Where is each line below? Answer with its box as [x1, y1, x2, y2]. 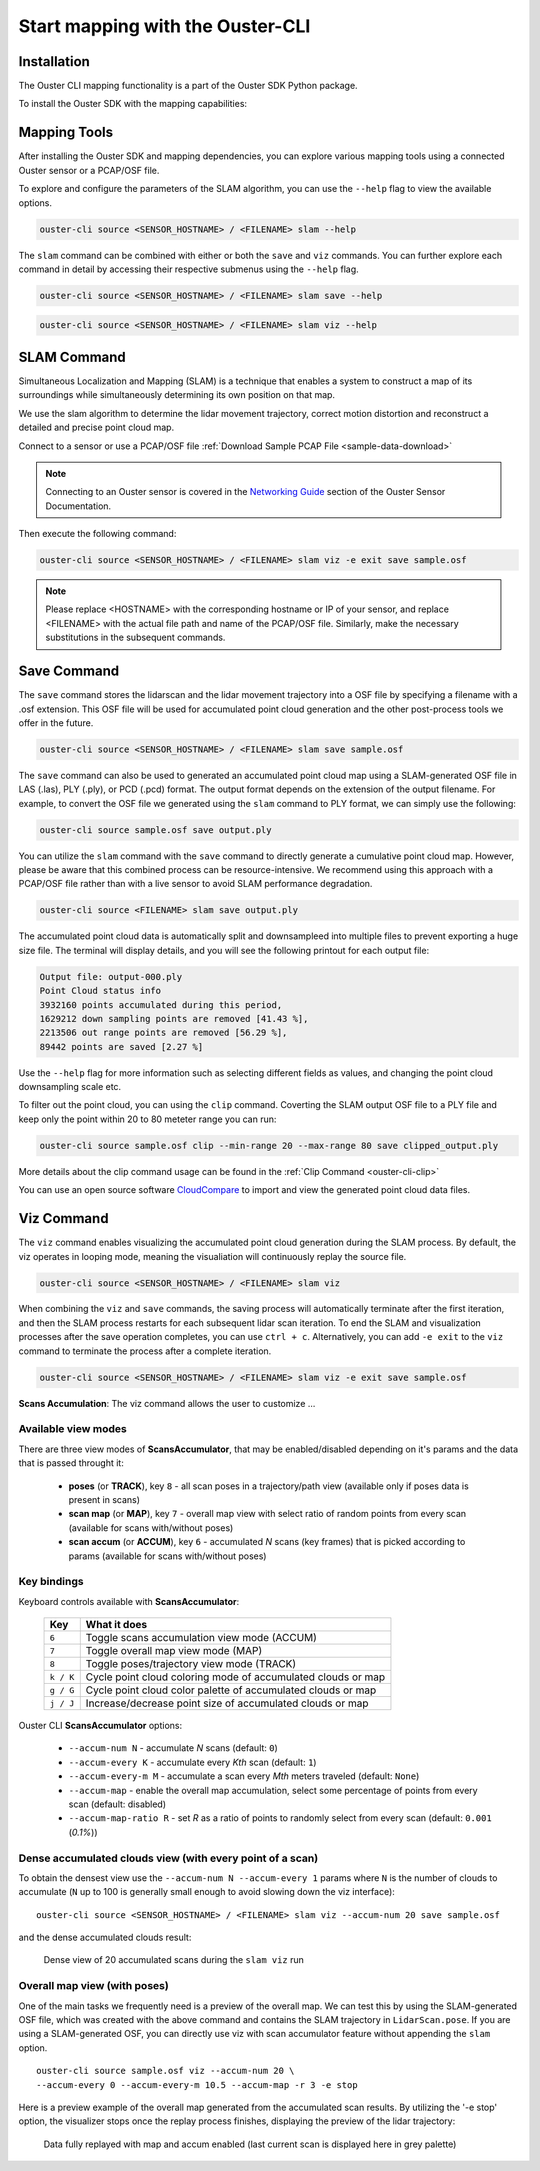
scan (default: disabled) [68, 1798, 167, 1810]
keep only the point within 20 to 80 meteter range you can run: [18, 1113, 277, 1125]
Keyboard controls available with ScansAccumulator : [18, 1595, 240, 1607]
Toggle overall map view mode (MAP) [85, 1644, 263, 1658]
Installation [18, 53, 90, 70]
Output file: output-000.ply [39, 971, 183, 982]
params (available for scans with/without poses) [68, 1550, 267, 1562]
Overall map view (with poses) [18, 1979, 169, 1993]
